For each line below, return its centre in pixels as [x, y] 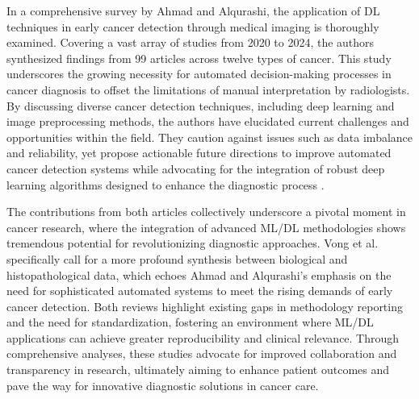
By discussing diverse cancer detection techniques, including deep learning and [201, 105]
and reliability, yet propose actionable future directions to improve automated [199, 153]
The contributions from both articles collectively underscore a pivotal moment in [206, 212]
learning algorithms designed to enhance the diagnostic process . [166, 184]
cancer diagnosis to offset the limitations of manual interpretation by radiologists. [208, 89]
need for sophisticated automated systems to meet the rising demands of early [200, 291]
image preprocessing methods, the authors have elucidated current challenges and [208, 121]
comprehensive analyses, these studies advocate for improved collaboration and [202, 353]
